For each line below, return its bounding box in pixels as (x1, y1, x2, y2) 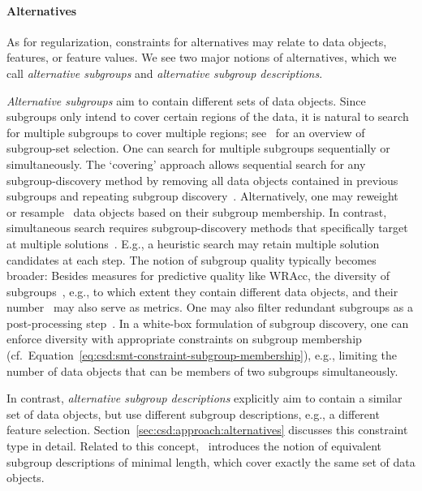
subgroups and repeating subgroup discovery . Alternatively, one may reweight (6, 187, 398, 205)
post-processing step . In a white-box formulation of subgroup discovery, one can (6, 314, 409, 331)
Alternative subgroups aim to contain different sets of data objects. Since (6, 92, 366, 109)
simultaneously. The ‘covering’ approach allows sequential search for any (6, 155, 366, 172)
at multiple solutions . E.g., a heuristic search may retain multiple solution (6, 235, 380, 252)
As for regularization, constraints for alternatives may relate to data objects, (6, 32, 387, 50)
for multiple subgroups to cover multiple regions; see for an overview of (6, 123, 365, 140)
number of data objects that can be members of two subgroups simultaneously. (6, 362, 398, 379)
